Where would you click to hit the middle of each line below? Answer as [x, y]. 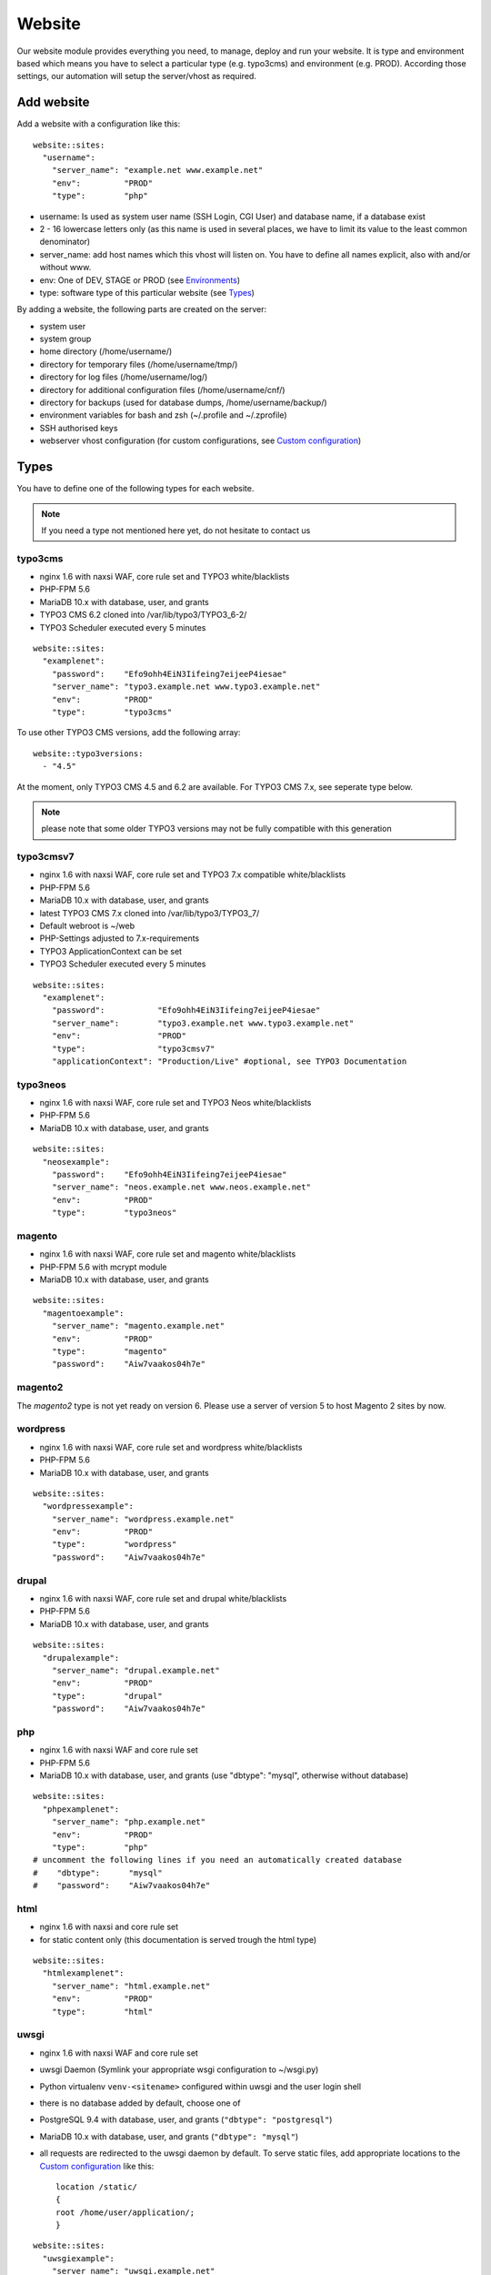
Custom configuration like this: [97, 2166]
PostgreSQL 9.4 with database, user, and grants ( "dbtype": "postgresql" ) [186, 2119]
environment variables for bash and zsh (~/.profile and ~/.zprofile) [163, 415]
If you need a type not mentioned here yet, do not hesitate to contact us [176, 530]
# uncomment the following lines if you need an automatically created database [218, 1860]
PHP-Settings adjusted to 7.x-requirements [120, 938]
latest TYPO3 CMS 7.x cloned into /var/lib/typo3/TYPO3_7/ [150, 913]
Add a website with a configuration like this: [99, 124]
